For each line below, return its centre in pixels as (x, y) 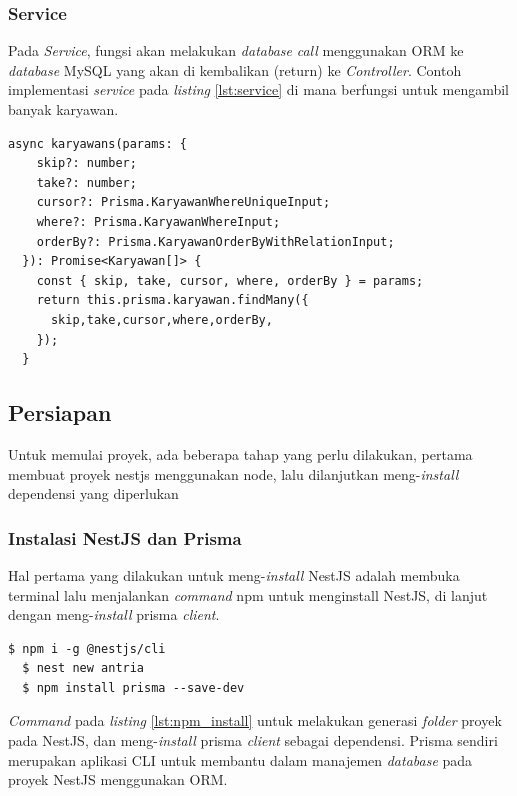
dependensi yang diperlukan (93, 493)
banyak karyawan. (63, 109)
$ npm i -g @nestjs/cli (87, 648)
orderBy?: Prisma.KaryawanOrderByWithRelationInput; (215, 241)
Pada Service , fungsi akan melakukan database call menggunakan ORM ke (236, 50)
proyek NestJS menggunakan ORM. (118, 779)
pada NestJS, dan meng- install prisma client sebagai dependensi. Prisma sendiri (253, 740)
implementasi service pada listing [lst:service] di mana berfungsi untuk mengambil (259, 89)
